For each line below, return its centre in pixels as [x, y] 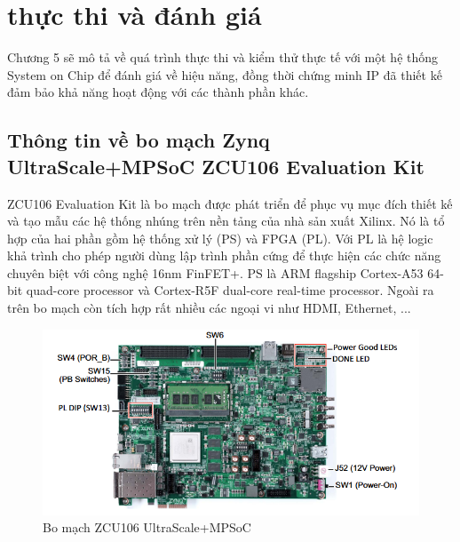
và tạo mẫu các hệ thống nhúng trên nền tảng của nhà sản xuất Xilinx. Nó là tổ [226, 221]
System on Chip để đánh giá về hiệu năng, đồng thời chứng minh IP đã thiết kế [225, 74]
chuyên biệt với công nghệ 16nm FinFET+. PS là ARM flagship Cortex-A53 [215, 272]
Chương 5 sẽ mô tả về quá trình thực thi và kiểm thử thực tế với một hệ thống [223, 57]
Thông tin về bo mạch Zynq [139, 140]
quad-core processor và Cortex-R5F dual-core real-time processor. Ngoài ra [230, 290]
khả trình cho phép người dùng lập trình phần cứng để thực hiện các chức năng [224, 255]
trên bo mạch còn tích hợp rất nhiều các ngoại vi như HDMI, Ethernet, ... [209, 308]
